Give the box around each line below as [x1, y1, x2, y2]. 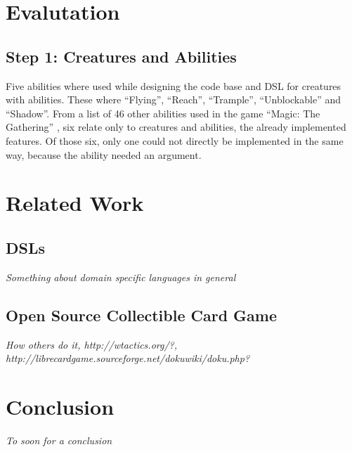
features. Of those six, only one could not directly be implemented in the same [6, 133, 344, 148]
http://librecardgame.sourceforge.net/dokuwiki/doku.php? [6, 351, 250, 366]
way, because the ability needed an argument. [6, 147, 202, 162]
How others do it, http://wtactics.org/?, [6, 337, 178, 351]
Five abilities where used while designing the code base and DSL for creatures [6, 78, 341, 93]
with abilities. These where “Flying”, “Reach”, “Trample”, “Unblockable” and [6, 92, 341, 107]
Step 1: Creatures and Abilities [6, 45, 237, 67]
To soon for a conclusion [6, 432, 112, 447]
